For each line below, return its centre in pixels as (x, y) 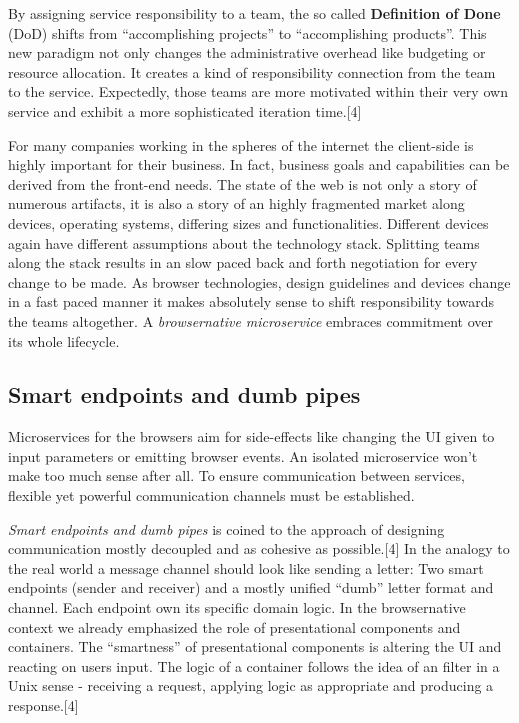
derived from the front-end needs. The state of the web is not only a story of (242, 183)
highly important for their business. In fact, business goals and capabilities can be (259, 164)
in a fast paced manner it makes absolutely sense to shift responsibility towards (251, 301)
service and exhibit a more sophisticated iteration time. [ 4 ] (185, 110)
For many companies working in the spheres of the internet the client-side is (241, 144)
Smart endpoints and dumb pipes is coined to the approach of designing (226, 528)
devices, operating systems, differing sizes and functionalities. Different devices (248, 222)
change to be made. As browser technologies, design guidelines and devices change (259, 281)
